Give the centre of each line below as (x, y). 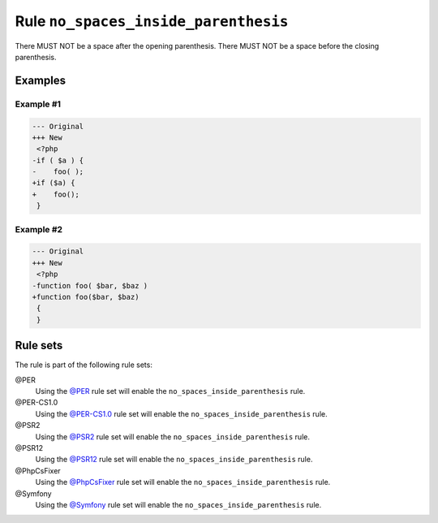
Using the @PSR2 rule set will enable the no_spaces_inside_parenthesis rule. (172, 437)
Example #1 (38, 104)
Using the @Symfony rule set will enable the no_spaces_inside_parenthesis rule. (178, 504)
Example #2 (39, 229)
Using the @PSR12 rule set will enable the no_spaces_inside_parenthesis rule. (174, 460)
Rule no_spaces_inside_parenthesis (152, 21)
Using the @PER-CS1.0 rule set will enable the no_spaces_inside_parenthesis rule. (181, 413)
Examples (41, 80)
